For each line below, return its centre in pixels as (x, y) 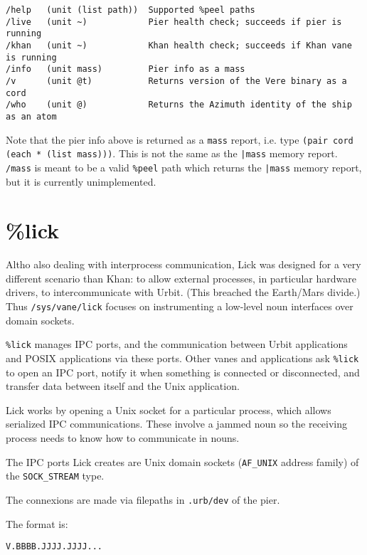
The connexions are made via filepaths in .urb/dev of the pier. (143, 499)
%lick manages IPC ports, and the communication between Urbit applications (177, 344)
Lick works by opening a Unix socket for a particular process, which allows (169, 409)
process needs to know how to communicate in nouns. (123, 437)
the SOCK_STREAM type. (55, 476)
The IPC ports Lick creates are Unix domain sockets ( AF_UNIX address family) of (182, 461)
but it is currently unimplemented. (81, 181)
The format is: (37, 523)
